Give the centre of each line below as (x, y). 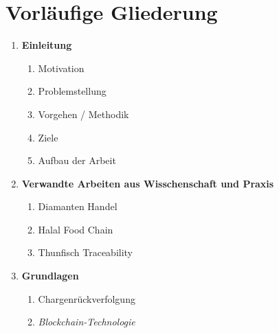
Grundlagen (50, 276)
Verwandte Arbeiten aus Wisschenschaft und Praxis (148, 183)
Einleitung (47, 45)
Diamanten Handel (78, 206)
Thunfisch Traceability (86, 252)
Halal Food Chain (76, 229)
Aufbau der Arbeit (77, 160)
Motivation (61, 68)
